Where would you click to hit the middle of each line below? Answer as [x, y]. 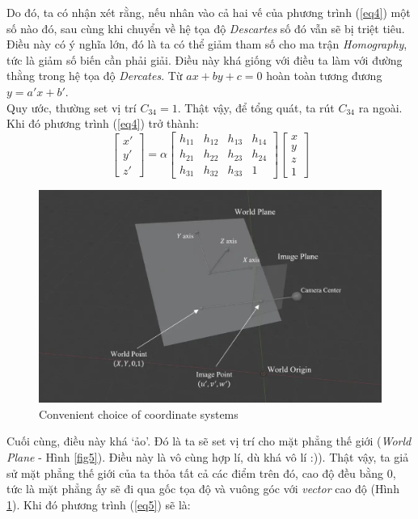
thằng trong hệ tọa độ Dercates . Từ [95, 76]
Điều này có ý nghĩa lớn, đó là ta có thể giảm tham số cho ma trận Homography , [207, 44]
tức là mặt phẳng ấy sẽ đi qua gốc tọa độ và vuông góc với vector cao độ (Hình [203, 489]
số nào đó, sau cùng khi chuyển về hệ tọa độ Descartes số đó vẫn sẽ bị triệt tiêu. [206, 28]
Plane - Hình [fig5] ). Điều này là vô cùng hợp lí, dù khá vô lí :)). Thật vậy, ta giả [208, 456]
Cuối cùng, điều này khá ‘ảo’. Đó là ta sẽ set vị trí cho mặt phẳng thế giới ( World [209, 441]
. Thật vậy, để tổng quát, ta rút [256, 107]
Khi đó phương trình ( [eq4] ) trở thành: [103, 123]
